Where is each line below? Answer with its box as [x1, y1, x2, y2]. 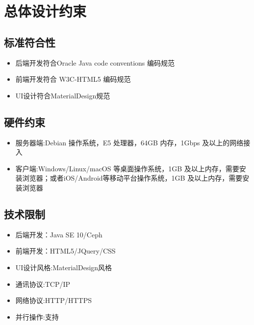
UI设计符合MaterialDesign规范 [15, 90, 110, 100]
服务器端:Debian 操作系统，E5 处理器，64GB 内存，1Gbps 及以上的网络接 [15, 137, 251, 147]
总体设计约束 [4, 1, 87, 21]
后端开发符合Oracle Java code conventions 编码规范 [15, 57, 175, 68]
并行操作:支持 [15, 311, 59, 322]
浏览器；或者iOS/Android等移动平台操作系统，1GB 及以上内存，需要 [22, 173, 243, 183]
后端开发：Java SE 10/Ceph [15, 229, 102, 239]
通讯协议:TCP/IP [15, 279, 71, 289]
